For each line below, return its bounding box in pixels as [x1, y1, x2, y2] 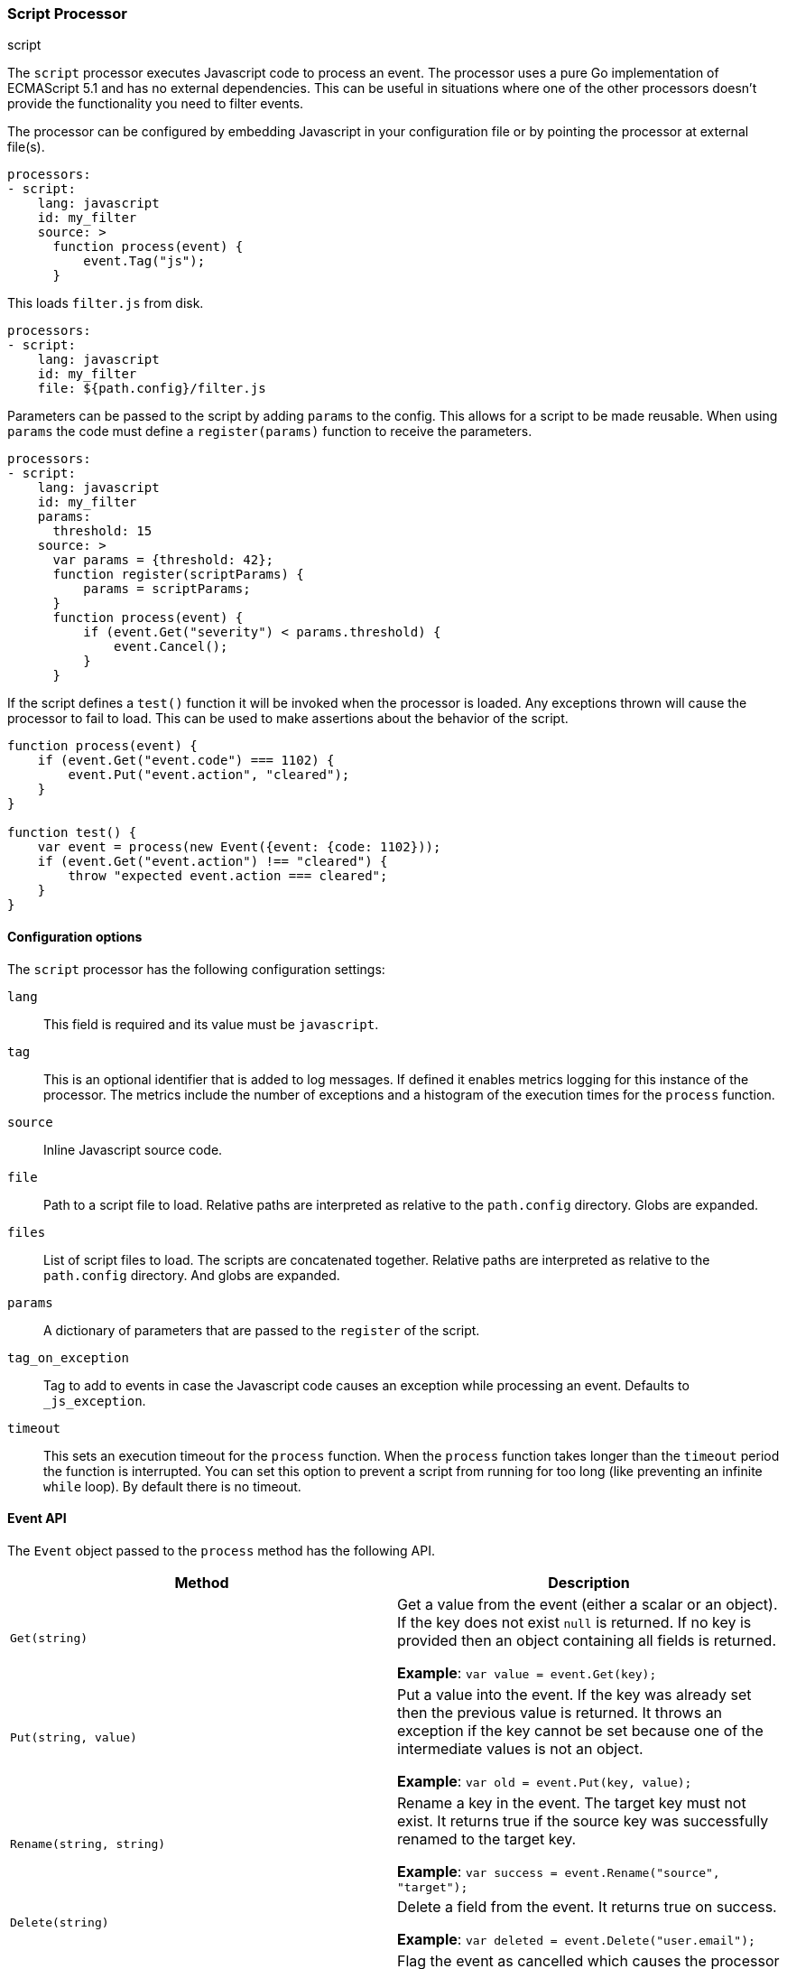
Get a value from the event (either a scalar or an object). [397, 1594, 778, 1613]
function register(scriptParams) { [52, 567, 304, 582]
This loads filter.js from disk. [7, 295, 204, 311]
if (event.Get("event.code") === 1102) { [37, 753, 335, 768]
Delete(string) [10, 1916, 109, 1930]
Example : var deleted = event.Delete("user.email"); [397, 1929, 755, 1948]
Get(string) [10, 1631, 88, 1646]
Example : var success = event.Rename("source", [397, 1862, 720, 1881]
